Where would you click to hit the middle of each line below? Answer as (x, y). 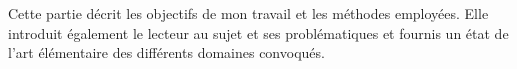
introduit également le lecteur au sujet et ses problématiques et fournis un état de (258, 32)
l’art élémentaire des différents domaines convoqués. (166, 52)
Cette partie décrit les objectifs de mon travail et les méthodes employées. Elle (248, 13)
